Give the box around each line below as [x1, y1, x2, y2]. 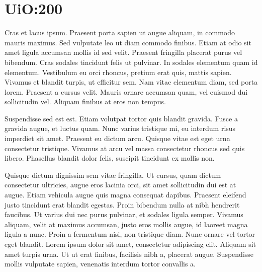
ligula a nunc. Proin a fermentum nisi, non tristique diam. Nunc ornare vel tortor [5, 229, 255, 239]
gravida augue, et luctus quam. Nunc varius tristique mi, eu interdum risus [5, 123, 236, 133]
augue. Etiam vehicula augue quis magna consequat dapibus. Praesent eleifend [5, 189, 246, 200]
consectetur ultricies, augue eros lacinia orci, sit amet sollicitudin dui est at [5, 179, 236, 190]
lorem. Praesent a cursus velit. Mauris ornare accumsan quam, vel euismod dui [5, 86, 248, 97]
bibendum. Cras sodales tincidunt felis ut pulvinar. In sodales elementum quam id [5, 56, 258, 67]
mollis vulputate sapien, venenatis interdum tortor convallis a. [5, 258, 196, 269]
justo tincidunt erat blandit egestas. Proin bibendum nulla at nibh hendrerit [5, 199, 240, 210]
